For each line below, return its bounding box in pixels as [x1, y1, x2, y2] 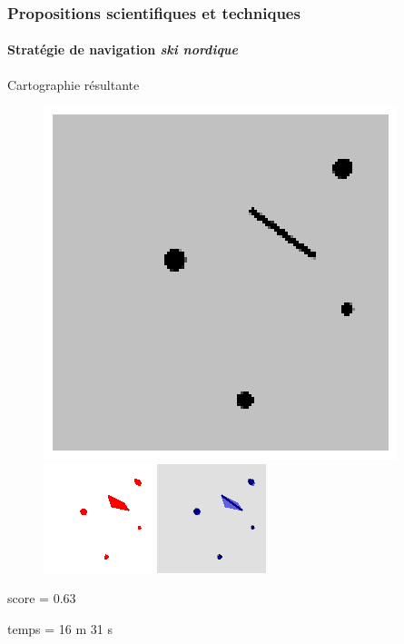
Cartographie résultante [7, 74, 140, 94]
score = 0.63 [7, 589, 76, 608]
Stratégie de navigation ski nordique [7, 40, 238, 59]
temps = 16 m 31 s [7, 619, 113, 639]
